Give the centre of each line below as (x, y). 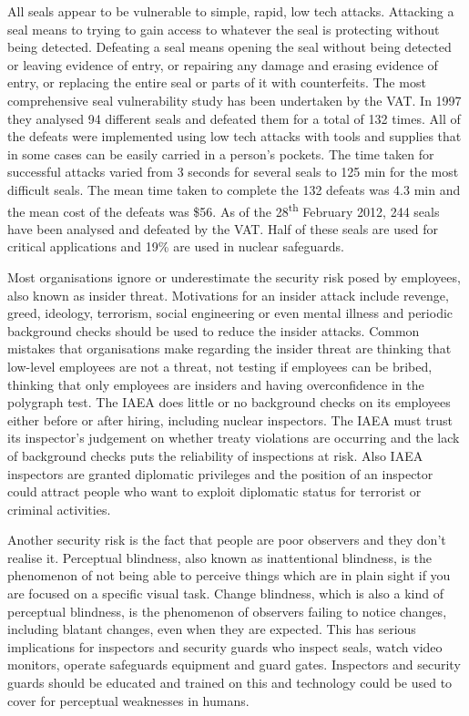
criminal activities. (59, 509)
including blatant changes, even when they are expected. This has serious (212, 629)
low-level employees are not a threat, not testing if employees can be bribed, (220, 366)
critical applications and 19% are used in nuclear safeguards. (176, 246)
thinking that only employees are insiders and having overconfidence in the (216, 384)
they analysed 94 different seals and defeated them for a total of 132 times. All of (234, 118)
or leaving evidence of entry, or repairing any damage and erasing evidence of (223, 64)
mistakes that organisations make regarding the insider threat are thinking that (229, 348)
